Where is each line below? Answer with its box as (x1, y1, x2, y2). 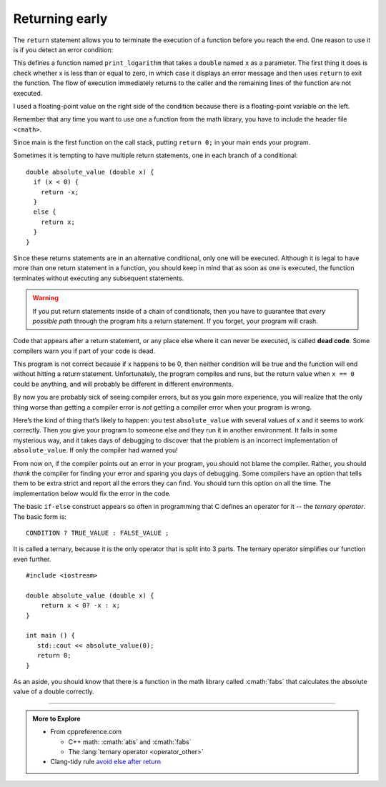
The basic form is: (13, 512, 67, 521)
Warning (32, 294, 59, 302)
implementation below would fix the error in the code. (13, 489, 172, 498)
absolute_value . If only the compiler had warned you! (13, 446, 178, 455)
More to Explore (32, 714, 81, 723)
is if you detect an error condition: (13, 45, 114, 54)
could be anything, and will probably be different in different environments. (13, 380, 234, 388)
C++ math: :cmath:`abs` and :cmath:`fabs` (68, 737, 192, 746)
